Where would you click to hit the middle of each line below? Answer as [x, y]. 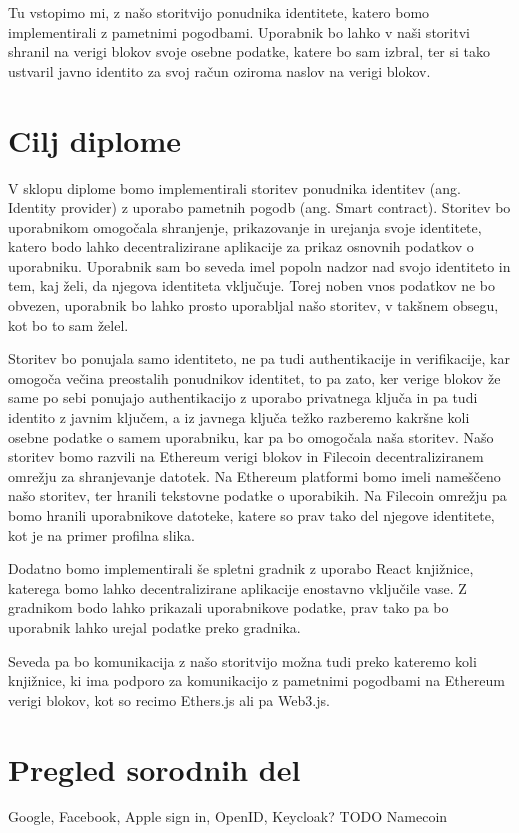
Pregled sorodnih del [154, 768]
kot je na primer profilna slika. [101, 534]
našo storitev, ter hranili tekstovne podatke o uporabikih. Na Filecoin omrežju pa [257, 495]
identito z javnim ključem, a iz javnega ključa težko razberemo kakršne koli [239, 417]
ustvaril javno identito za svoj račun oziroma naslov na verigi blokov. [219, 70]
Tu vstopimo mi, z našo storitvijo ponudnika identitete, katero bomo [219, 12]
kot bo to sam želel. [68, 324]
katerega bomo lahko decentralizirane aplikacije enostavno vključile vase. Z [237, 587]
